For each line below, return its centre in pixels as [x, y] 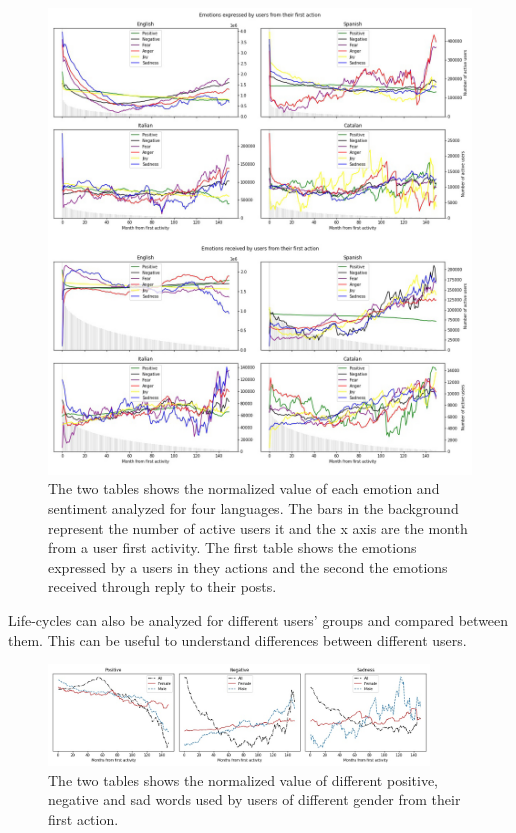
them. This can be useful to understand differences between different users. [237, 639]
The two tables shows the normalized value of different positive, [243, 779]
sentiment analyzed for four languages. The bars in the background [253, 508]
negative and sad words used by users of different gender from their [254, 799]
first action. [83, 818]
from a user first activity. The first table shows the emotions [232, 547]
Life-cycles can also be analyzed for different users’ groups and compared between [258, 620]
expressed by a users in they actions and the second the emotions [248, 566]
